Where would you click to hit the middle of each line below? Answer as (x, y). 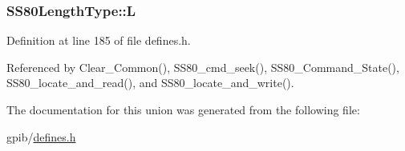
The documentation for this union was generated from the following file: (183, 109)
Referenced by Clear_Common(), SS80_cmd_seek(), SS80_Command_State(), (203, 67)
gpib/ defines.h (41, 136)
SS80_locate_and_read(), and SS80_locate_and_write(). (150, 83)
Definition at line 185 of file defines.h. (99, 40)
